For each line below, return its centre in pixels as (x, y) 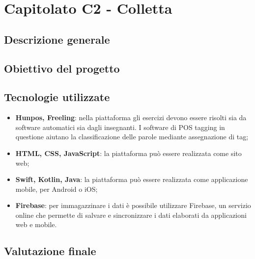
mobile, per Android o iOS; (57, 189)
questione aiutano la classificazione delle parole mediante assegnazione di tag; (132, 137)
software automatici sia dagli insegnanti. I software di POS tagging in (120, 127)
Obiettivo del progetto (62, 68)
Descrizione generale (57, 39)
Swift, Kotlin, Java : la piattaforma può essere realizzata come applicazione (132, 179)
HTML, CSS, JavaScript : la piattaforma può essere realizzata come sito (128, 153)
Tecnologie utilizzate (57, 97)
